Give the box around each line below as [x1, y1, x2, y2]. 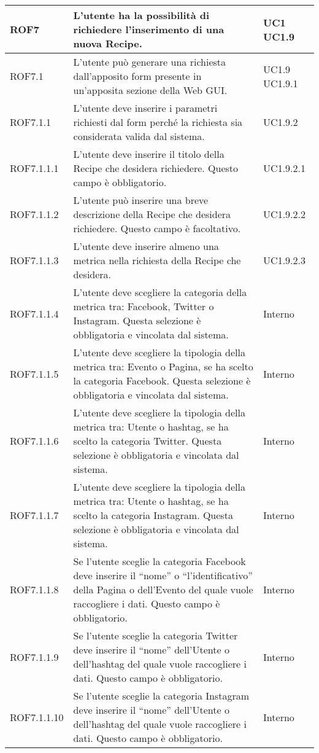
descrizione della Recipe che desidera [73, 207, 231, 221]
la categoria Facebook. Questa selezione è [73, 373, 251, 388]
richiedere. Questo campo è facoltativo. [73, 221, 241, 235]
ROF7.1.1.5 [10, 366, 59, 381]
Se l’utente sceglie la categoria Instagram [73, 689, 250, 703]
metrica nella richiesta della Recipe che [73, 253, 241, 267]
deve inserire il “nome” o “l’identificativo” [73, 568, 253, 582]
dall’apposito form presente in [73, 69, 202, 83]
